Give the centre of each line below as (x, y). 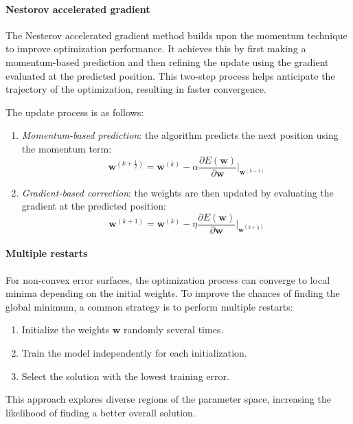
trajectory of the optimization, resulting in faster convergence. (136, 89)
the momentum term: (67, 148)
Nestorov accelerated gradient (78, 9)
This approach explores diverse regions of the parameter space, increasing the (168, 399)
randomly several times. (174, 330)
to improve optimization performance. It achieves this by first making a (156, 48)
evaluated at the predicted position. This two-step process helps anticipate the (170, 75)
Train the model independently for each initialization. (134, 353)
